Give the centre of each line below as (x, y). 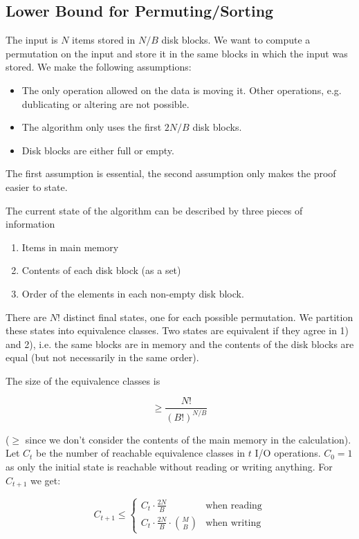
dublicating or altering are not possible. (105, 103)
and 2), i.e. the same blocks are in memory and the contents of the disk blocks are (180, 344)
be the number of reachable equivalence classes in (141, 453)
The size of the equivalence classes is (83, 380)
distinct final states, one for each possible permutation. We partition (208, 317)
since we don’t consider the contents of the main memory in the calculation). (188, 439)
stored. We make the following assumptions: (99, 67)
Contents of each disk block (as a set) (101, 270)
